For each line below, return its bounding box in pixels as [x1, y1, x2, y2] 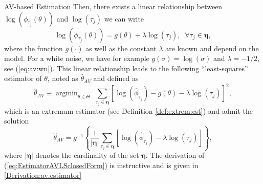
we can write [104, 13, 144, 24]
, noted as [47, 73, 78, 84]
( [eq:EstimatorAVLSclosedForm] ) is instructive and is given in [4, 159, 199, 170]
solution [4, 115, 29, 126]
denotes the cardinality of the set [35, 150, 139, 160]
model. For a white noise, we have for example [4, 53, 149, 64]
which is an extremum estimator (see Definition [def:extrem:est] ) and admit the [4, 105, 253, 116]
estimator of [4, 73, 42, 84]
